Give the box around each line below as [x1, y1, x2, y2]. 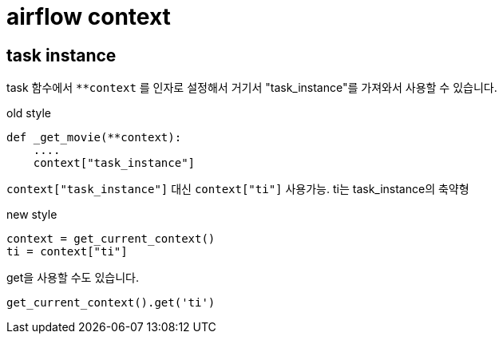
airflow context [6, 3, 171, 30]
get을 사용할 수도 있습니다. [6, 271, 139, 285]
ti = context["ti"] [6, 245, 128, 259]
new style [6, 208, 57, 222]
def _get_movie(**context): [6, 131, 182, 144]
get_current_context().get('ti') [6, 296, 216, 310]
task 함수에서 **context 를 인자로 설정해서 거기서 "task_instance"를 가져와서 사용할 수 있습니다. [6, 81, 497, 95]
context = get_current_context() [6, 232, 216, 246]
